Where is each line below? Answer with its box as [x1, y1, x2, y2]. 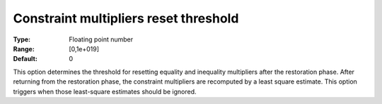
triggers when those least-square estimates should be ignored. [13, 87, 197, 96]
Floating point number [69, 35, 134, 44]
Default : [13, 55, 38, 63]
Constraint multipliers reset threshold [13, 11, 239, 26]
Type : [13, 35, 31, 44]
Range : [13, 44, 35, 53]
